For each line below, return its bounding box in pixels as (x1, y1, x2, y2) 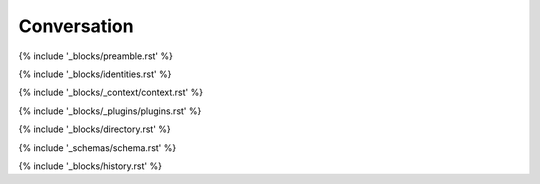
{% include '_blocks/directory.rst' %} (18, 123, 172, 135)
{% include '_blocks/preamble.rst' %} (18, 50, 174, 62)
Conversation (18, 15, 134, 37)
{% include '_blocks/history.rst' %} (18, 160, 162, 172)
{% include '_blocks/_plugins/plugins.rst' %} (18, 105, 202, 117)
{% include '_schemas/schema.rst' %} (18, 141, 177, 154)
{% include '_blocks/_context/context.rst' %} (18, 86, 204, 99)
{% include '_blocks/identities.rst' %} (18, 68, 172, 80)
